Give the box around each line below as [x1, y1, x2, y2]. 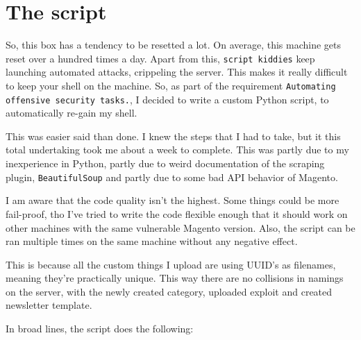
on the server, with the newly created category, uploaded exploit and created [6, 284, 333, 298]
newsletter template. [6, 298, 92, 312]
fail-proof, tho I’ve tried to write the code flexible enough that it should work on [6, 206, 348, 221]
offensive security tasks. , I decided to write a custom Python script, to [6, 92, 329, 106]
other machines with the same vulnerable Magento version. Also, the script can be [6, 220, 355, 235]
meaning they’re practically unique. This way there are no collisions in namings [6, 271, 344, 285]
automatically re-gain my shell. [6, 105, 137, 120]
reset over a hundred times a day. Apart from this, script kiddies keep [6, 51, 315, 65]
